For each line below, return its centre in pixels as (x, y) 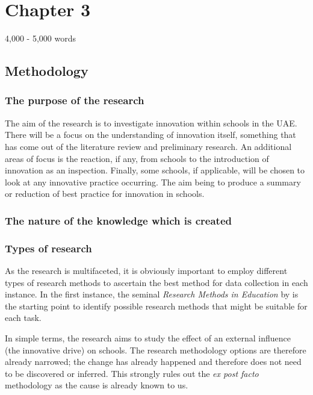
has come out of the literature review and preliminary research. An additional (148, 146)
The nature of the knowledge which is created (118, 220)
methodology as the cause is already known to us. (97, 385)
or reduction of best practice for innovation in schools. (105, 194)
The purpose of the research (75, 100)
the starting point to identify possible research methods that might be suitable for (156, 306)
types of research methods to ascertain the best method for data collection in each (156, 282)
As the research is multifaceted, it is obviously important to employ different (146, 270)
